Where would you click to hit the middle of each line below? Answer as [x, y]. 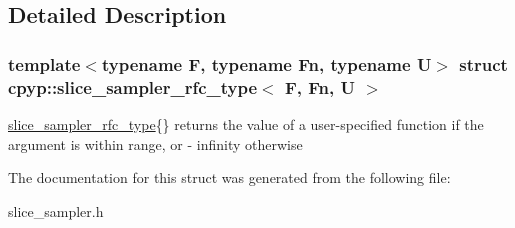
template [44, 63]
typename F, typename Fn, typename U [266, 63]
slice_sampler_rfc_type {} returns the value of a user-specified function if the [246, 123]
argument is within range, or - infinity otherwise [155, 143]
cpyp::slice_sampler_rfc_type [133, 86]
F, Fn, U [319, 86]
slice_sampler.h [56, 210]
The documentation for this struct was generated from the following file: [229, 177]
